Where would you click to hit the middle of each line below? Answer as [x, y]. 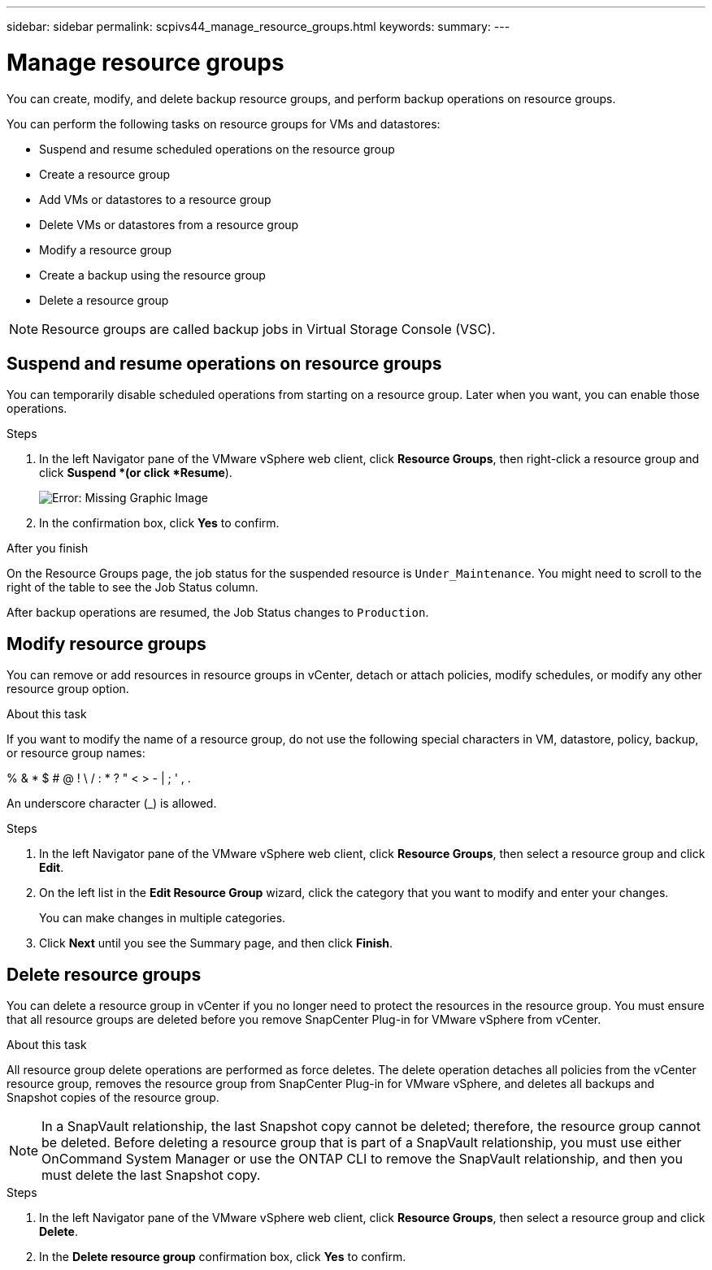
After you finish [48, 548]
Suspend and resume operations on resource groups [224, 363]
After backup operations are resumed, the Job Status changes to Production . [218, 613]
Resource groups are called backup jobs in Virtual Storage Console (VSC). [269, 329]
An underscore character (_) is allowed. [112, 804]
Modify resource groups [106, 644]
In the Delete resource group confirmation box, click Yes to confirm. [223, 1257]
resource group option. [68, 689]
